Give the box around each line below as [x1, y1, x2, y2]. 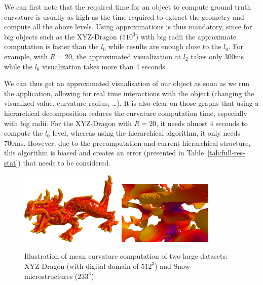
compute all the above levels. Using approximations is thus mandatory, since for [4, 21, 252, 32]
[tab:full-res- [207, 147, 245, 158]
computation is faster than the [4, 41, 99, 52]
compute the [4, 128, 43, 138]
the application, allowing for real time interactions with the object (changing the [4, 88, 254, 98]
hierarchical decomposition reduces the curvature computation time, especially [4, 107, 247, 118]
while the [4, 61, 32, 71]
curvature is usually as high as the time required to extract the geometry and [4, 11, 244, 22]
